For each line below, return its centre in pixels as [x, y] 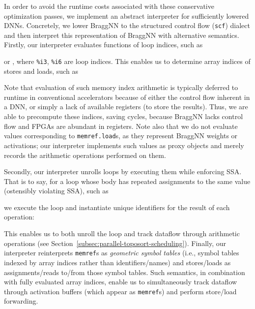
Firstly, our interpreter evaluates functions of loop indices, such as [103, 45]
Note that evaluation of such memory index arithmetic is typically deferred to [121, 87]
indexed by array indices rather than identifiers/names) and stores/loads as [117, 262]
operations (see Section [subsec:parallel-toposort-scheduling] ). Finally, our [115, 243]
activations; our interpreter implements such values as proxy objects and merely [124, 145]
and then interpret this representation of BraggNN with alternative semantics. [122, 35]
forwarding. [21, 301]
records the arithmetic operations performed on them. [85, 155]
